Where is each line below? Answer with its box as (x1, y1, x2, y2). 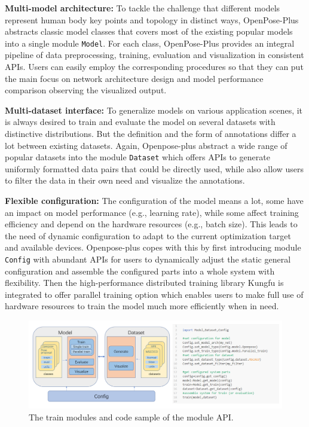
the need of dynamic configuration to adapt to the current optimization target (5, 229, 291, 242)
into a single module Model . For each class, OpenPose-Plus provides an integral (5, 36, 295, 49)
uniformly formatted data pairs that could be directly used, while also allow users (5, 162, 304, 175)
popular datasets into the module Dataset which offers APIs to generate (5, 151, 270, 163)
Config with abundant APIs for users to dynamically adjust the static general (5, 253, 291, 265)
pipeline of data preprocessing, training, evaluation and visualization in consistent (5, 48, 304, 61)
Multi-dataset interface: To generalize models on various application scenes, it (5, 103, 303, 116)
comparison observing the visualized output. (5, 84, 167, 96)
